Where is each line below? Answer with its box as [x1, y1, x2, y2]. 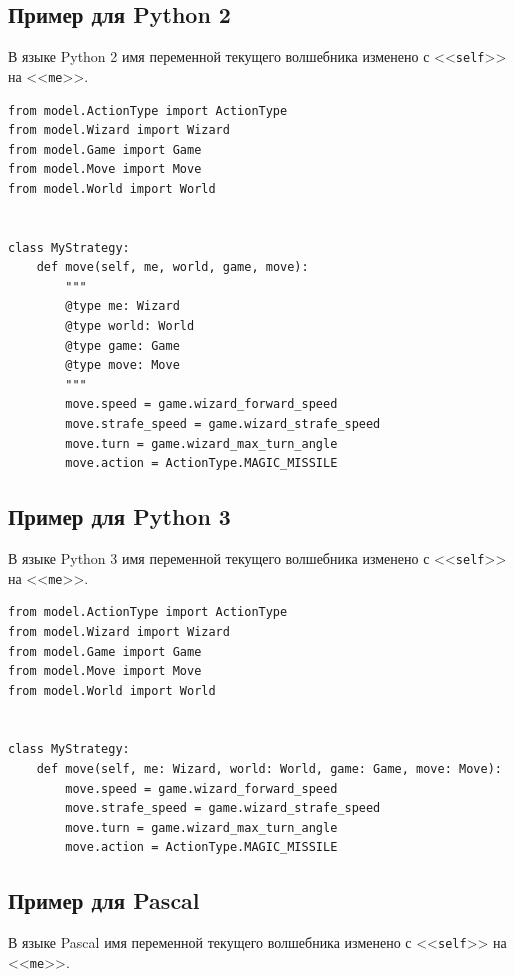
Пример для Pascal [8, 885, 200, 916]
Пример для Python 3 [8, 501, 231, 532]
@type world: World [65, 319, 195, 334]
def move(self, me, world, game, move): [36, 260, 309, 275]
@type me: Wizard [65, 299, 180, 314]
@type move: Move [65, 358, 180, 373]
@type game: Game [65, 338, 180, 353]
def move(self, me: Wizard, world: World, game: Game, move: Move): [36, 762, 502, 777]
